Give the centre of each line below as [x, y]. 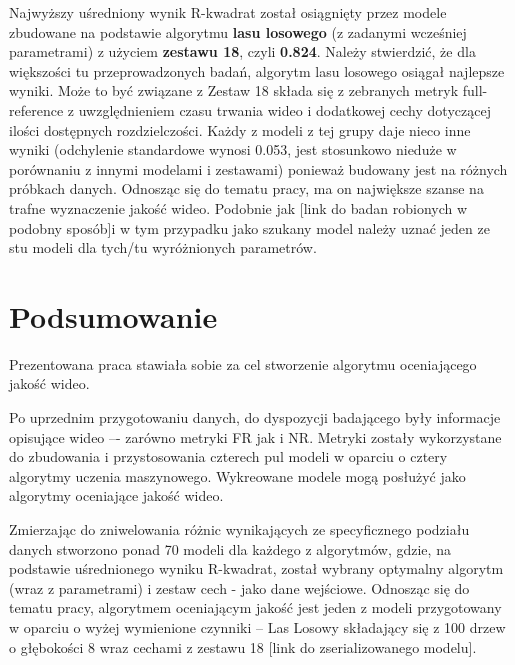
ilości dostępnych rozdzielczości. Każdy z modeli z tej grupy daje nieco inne [240, 129]
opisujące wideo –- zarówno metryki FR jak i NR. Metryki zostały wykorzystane [255, 436]
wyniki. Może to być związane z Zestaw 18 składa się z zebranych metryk [234, 90]
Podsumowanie [113, 315]
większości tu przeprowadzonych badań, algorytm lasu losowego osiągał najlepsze [257, 70]
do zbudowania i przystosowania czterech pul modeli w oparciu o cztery [228, 456]
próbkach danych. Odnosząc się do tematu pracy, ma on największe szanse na [246, 188]
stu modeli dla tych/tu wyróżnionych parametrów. [163, 247]
